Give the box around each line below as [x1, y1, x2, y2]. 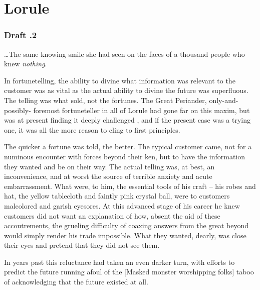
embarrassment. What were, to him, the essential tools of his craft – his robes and [4, 180, 256, 191]
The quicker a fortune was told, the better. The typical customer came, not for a [4, 141, 252, 152]
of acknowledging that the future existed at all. [4, 276, 148, 287]
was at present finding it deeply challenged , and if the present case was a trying [4, 115, 251, 125]
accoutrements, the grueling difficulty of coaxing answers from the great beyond [4, 220, 249, 231]
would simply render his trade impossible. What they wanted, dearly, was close [4, 230, 246, 240]
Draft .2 [4, 29, 37, 41]
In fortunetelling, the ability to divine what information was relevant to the [4, 75, 235, 85]
